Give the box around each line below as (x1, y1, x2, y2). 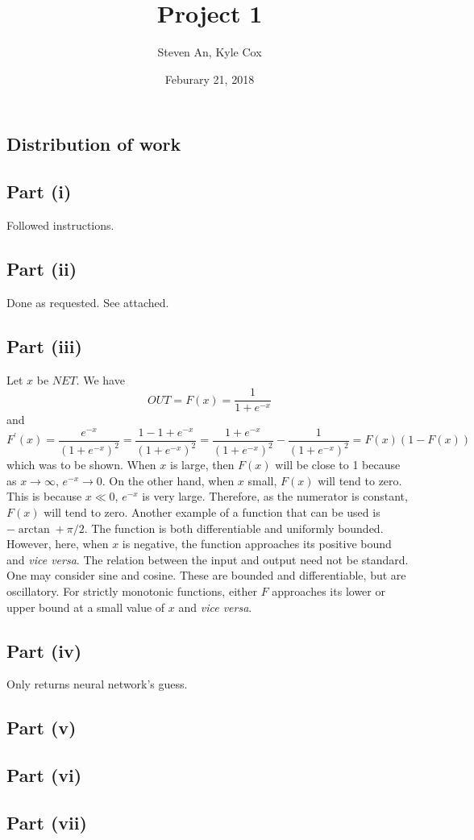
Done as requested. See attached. (6, 293, 169, 310)
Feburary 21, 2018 (164, 70, 255, 87)
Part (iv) (6, 638, 82, 663)
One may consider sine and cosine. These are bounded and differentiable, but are (6, 567, 406, 584)
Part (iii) (6, 333, 82, 358)
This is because (6, 488, 82, 505)
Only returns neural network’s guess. (6, 676, 188, 692)
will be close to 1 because (275, 456, 401, 473)
